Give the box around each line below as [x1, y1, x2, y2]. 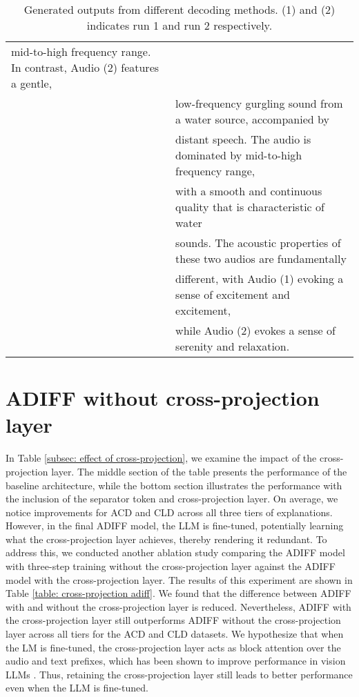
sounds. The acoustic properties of [175, 235, 341, 251]
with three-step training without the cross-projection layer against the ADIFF [6, 559, 336, 573]
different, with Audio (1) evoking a [175, 271, 344, 286]
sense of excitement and [175, 286, 291, 302]
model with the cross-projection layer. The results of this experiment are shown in [6, 572, 353, 587]
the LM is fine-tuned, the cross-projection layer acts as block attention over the [6, 640, 341, 654]
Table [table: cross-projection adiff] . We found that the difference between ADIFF [6, 586, 351, 600]
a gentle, [11, 75, 52, 91]
